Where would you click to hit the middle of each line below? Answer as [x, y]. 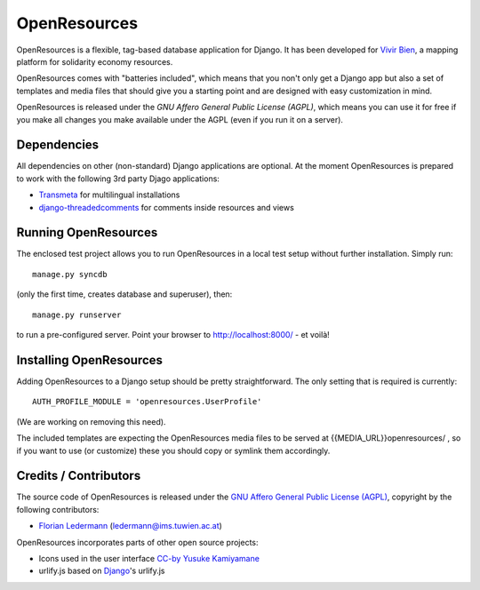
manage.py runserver [77, 315]
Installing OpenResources [90, 360]
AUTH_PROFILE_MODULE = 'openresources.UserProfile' [147, 402]
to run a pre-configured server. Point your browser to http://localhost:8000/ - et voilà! [173, 335]
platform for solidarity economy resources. [95, 61]
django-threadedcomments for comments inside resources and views [167, 207]
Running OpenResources [87, 232]
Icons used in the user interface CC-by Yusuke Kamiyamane [149, 558]
